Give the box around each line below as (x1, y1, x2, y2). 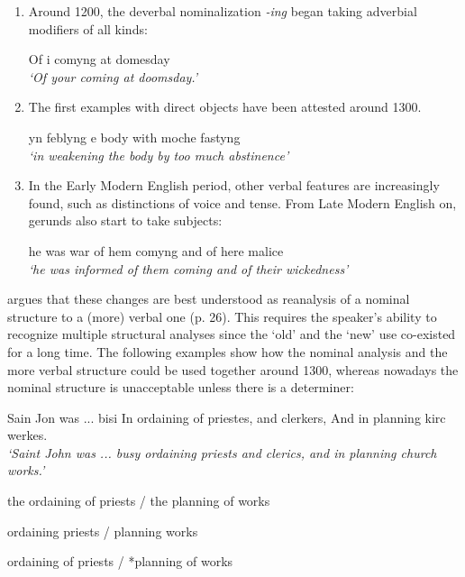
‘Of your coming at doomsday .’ (28, 67, 198, 86)
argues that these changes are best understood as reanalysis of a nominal (7, 289, 410, 308)
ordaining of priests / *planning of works (7, 552, 233, 571)
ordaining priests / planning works (7, 521, 198, 540)
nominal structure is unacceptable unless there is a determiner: (7, 378, 354, 397)
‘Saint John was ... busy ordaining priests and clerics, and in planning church (7, 443, 437, 462)
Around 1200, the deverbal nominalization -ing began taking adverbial (28, 2, 417, 20)
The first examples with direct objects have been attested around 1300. (28, 97, 422, 116)
